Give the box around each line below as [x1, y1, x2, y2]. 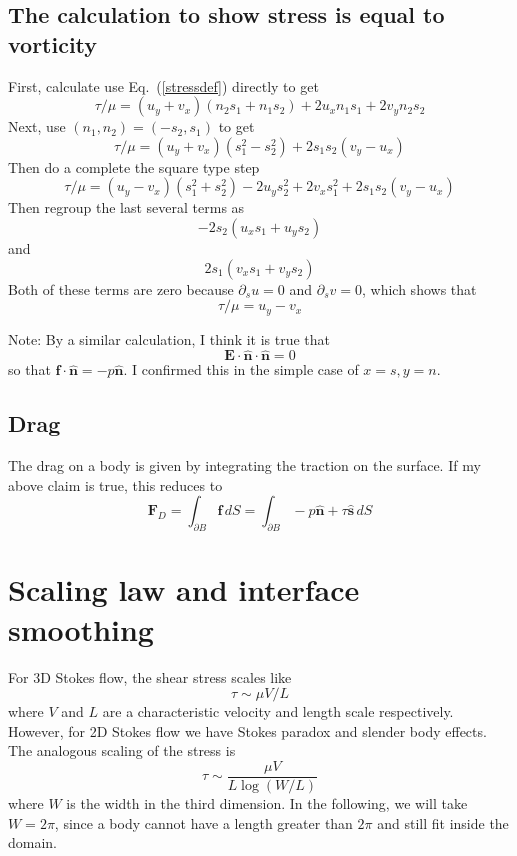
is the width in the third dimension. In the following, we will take [66, 792, 468, 813]
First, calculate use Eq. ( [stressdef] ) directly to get [8, 75, 319, 96]
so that [8, 359, 51, 380]
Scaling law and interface [8, 569, 360, 610]
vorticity [8, 28, 98, 59]
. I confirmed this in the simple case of [123, 359, 359, 380]
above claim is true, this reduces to [8, 474, 223, 495]
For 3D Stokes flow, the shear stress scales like [8, 666, 292, 687]
